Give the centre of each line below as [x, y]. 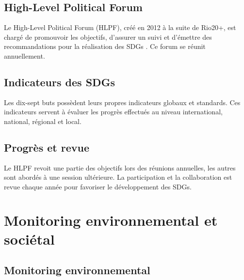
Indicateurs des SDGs [60, 82]
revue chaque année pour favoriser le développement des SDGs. [98, 186]
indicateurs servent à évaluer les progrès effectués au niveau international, [113, 112]
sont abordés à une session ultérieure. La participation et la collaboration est [118, 177]
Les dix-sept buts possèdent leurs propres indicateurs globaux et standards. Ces [122, 102]
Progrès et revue [47, 147]
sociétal [29, 239]
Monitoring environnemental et [111, 220]
